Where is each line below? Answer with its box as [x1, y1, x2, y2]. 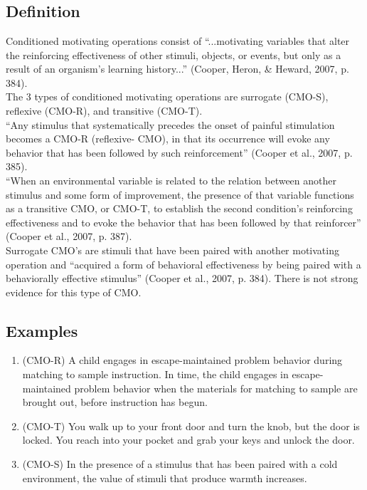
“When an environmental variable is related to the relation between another [6, 172, 336, 187]
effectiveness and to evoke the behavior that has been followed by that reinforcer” [6, 214, 361, 229]
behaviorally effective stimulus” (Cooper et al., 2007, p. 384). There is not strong [6, 271, 358, 286]
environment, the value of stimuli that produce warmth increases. [22, 470, 307, 485]
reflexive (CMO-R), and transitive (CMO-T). [6, 103, 203, 118]
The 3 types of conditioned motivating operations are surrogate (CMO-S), [6, 89, 329, 104]
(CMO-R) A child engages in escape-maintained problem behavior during [22, 353, 343, 367]
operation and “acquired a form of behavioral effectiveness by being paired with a [6, 256, 361, 271]
